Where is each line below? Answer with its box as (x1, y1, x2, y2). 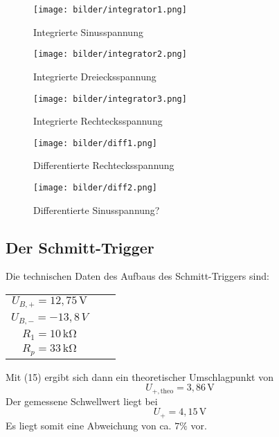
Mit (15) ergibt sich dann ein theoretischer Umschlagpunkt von (6, 369, 273, 384)
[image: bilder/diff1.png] (33, 138, 157, 148)
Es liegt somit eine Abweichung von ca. (6, 418, 172, 432)
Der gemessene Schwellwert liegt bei (6, 393, 158, 408)
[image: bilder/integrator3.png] (33, 93, 187, 104)
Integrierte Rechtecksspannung (33, 114, 163, 128)
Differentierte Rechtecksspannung (33, 158, 174, 172)
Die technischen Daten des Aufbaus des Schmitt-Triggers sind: (6, 269, 269, 283)
